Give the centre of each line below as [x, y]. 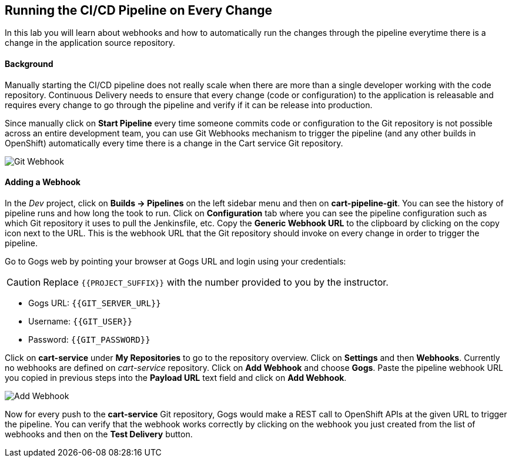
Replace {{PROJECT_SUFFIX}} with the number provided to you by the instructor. [216, 282]
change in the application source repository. [90, 43]
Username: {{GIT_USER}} [81, 321]
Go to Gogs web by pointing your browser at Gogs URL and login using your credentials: [175, 261]
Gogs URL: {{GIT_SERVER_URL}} [95, 303]
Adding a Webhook [43, 182]
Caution [24, 282]
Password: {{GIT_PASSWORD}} [89, 339]
